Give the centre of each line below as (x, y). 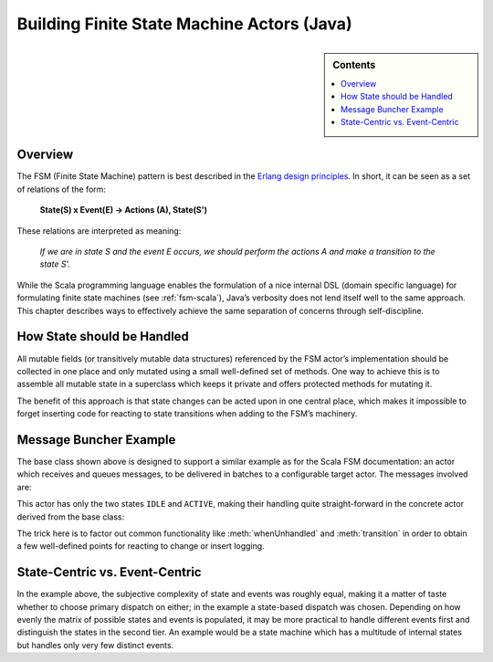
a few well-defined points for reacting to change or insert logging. (141, 546)
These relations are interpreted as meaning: (99, 231)
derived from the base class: (71, 517)
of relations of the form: (62, 189)
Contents (354, 65)
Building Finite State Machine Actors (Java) (184, 24)
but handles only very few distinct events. (95, 645)
